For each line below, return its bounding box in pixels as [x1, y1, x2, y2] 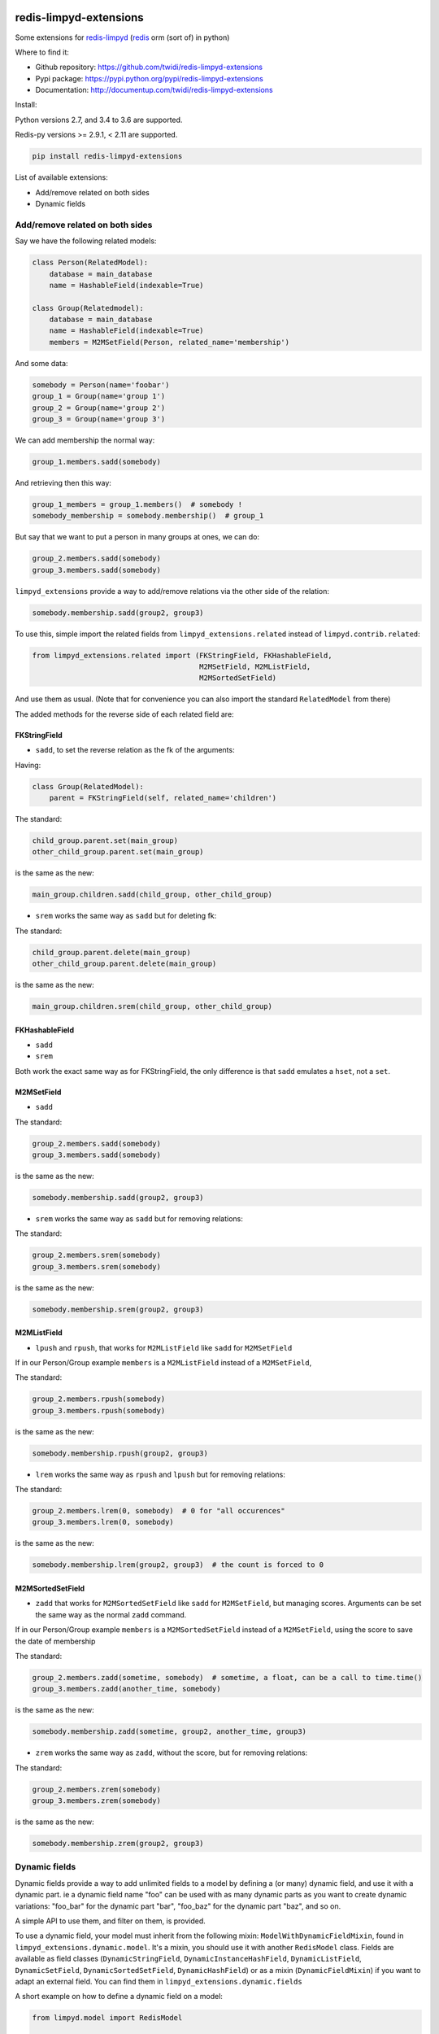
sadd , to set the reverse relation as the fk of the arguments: [35, 745, 235, 755]
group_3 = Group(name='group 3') [32, 415, 166, 423]
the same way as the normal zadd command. [35, 1609, 187, 1619]
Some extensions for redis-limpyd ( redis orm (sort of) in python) [15, 33, 230, 42]
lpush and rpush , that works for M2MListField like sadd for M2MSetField [35, 1342, 293, 1352]
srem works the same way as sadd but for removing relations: [35, 1213, 243, 1224]
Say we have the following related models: [15, 236, 157, 246]
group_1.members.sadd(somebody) [32, 456, 162, 466]
